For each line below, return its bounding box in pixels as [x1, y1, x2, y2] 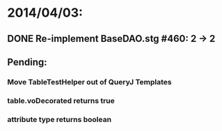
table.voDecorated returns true [7, 95, 115, 105]
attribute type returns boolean [7, 114, 112, 124]
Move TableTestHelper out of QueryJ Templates [7, 77, 172, 86]
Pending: [7, 56, 47, 68]
